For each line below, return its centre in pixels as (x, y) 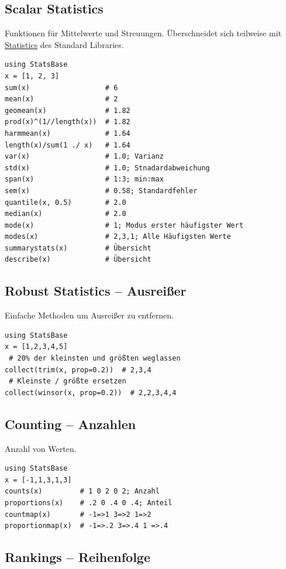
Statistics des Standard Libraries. (64, 44)
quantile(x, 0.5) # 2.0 (66, 202)
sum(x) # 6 (61, 88)
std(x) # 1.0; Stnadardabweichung (107, 168)
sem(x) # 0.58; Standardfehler (101, 191)
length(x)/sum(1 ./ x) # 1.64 (68, 145)
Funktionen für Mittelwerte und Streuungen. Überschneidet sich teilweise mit (143, 33)
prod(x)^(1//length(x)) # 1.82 (68, 122)
